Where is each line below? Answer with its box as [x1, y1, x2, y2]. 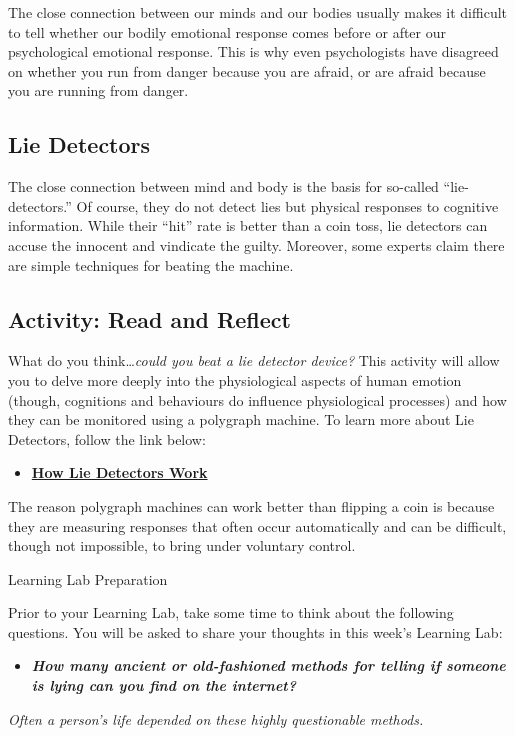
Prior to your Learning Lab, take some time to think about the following [8, 602, 454, 623]
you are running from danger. [8, 80, 189, 101]
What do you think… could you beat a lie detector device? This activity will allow [8, 350, 500, 371]
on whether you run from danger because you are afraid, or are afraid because [8, 60, 486, 81]
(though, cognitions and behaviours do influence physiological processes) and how [8, 389, 507, 410]
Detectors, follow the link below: [8, 428, 206, 449]
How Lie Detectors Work [31, 462, 208, 483]
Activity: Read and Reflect [8, 303, 291, 334]
